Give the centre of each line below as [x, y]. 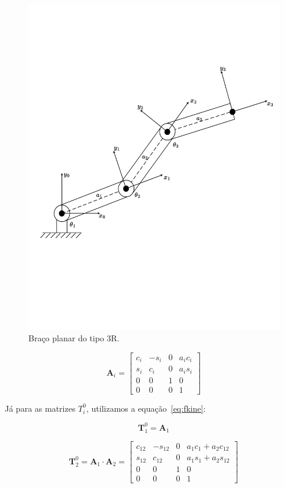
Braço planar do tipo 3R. [74, 338]
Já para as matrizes [40, 408]
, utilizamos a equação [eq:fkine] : [146, 408]
